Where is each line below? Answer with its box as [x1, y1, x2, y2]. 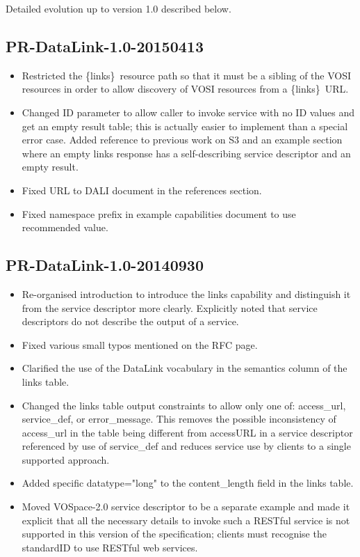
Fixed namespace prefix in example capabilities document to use [22, 206, 296, 221]
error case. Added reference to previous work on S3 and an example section [22, 132, 343, 147]
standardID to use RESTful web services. [22, 540, 198, 554]
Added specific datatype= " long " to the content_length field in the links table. [22, 476, 354, 490]
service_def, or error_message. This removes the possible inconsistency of [22, 411, 336, 426]
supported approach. [22, 452, 110, 466]
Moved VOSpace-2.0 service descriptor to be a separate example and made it [22, 499, 350, 514]
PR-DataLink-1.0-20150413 [6, 35, 204, 56]
